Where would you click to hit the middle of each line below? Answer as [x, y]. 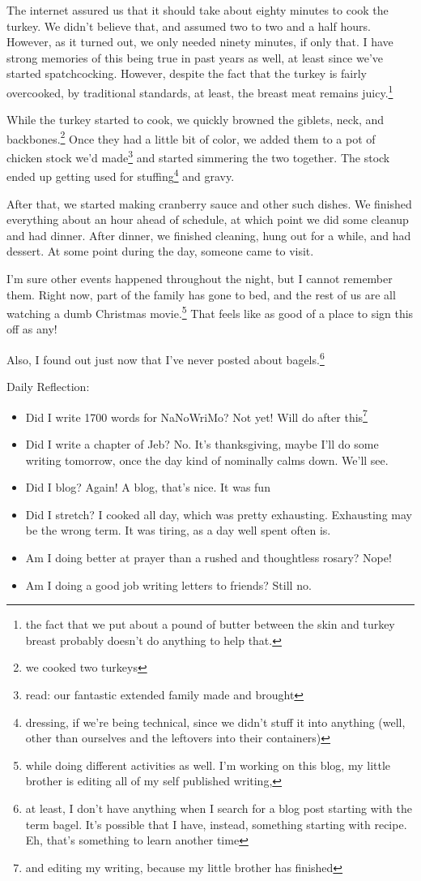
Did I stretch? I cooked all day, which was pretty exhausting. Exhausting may [219, 514]
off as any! [32, 329]
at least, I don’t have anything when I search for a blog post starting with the [219, 808]
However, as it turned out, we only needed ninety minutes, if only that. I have [200, 42]
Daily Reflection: [48, 387]
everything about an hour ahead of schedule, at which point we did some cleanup [208, 219]
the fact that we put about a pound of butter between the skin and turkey [210, 624]
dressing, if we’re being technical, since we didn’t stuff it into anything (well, [215, 722]
